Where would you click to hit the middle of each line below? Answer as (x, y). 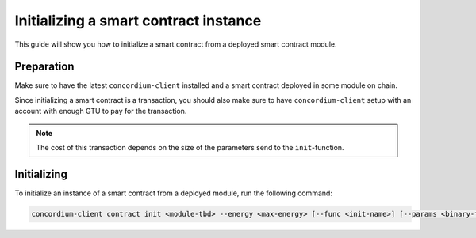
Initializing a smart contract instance (138, 21)
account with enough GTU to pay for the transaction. (101, 111)
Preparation (44, 67)
